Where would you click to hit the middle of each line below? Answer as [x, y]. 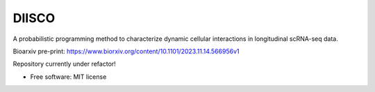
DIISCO [34, 18]
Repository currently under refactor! [64, 64]
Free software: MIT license [68, 77]
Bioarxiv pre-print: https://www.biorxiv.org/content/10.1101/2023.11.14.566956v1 [126, 51]
